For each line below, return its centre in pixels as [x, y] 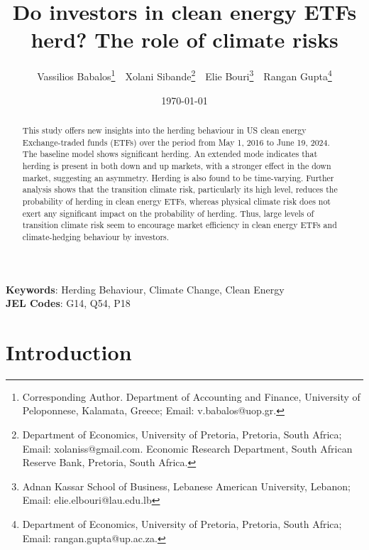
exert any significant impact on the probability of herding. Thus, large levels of [168, 213]
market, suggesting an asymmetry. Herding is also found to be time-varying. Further [178, 177]
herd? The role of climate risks [184, 39]
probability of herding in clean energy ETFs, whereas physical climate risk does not [176, 201]
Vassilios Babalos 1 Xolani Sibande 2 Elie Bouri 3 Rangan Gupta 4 [184, 75]
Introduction [69, 351]
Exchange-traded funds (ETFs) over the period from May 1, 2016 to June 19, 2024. [176, 142]
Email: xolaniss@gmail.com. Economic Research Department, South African [187, 448]
